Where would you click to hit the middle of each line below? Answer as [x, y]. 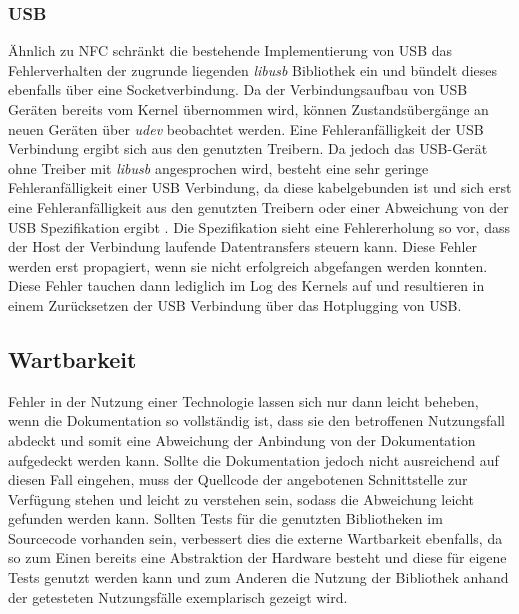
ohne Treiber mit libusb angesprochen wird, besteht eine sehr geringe [218, 167]
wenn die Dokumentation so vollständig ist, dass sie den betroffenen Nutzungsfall [256, 420]
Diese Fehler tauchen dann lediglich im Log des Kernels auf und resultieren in [246, 285]
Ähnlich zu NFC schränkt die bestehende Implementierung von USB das [230, 50]
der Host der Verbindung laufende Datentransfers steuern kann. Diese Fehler [243, 246]
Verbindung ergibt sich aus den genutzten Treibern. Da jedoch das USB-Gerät [248, 148]
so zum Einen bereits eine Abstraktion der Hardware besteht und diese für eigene [257, 557]
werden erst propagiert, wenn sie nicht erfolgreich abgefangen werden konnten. [248, 265]
